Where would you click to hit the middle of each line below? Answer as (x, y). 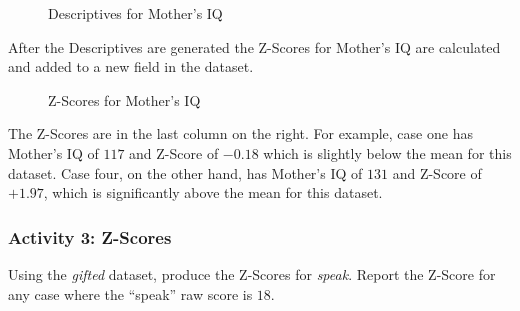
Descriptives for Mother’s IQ (135, 13)
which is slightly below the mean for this (387, 152)
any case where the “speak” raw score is (130, 293)
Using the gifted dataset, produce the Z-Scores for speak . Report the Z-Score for (252, 273)
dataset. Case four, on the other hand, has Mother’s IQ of (185, 172)
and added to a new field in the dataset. (131, 66)
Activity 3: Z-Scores (90, 236)
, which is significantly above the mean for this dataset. (213, 192)
